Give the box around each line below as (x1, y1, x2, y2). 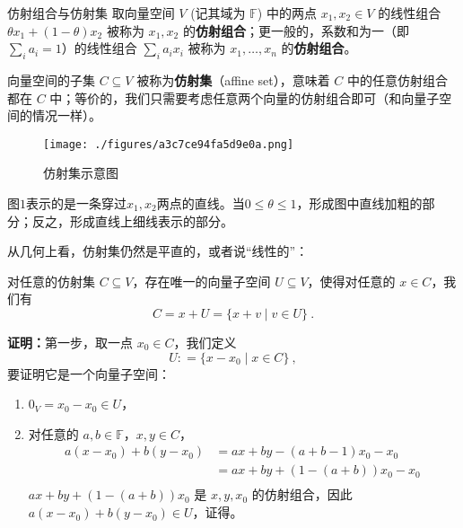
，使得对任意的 (307, 271, 396, 290)
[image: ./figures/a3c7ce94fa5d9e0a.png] (43, 137, 294, 151)
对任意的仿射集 (7, 271, 95, 290)
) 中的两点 (257, 4, 317, 22)
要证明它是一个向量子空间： (7, 364, 170, 383)
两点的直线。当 (156, 194, 245, 213)
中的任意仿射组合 (347, 70, 449, 89)
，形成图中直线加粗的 (296, 194, 423, 213)
